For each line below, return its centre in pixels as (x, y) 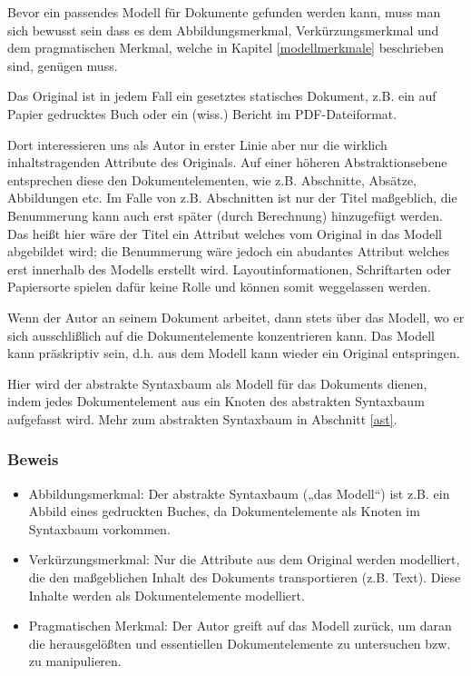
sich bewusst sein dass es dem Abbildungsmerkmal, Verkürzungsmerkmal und (223, 30)
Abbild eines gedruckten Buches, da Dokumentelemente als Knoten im (224, 511)
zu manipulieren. (75, 661)
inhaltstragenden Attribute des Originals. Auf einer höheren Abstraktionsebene (227, 162)
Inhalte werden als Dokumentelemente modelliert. (167, 595)
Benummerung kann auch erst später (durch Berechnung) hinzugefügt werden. (225, 215)
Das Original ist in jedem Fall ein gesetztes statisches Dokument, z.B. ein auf (222, 96)
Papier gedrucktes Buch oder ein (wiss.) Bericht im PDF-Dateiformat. (202, 113)
